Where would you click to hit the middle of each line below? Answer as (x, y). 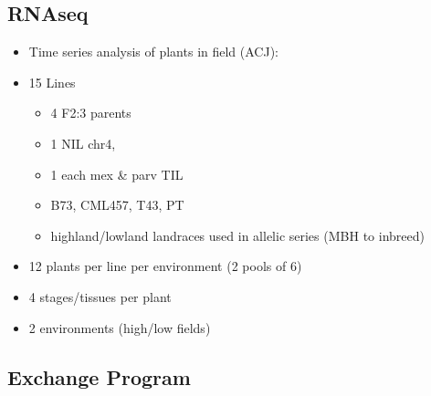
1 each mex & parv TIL (117, 174)
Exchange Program (99, 376)
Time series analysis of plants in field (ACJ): (154, 52)
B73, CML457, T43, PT (117, 205)
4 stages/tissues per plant (100, 296)
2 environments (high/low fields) (120, 327)
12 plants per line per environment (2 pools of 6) (165, 266)
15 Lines (52, 82)
